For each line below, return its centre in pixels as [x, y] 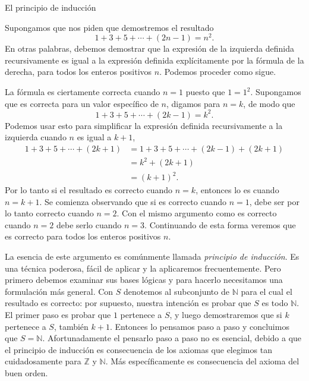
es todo [275, 303]
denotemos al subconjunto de [176, 291]
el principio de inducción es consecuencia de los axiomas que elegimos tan [138, 349]
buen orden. [26, 372]
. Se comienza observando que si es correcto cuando [133, 201]
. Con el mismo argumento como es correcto [197, 213]
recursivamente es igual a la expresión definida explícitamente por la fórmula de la [154, 60]
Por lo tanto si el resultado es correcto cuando [89, 190]
